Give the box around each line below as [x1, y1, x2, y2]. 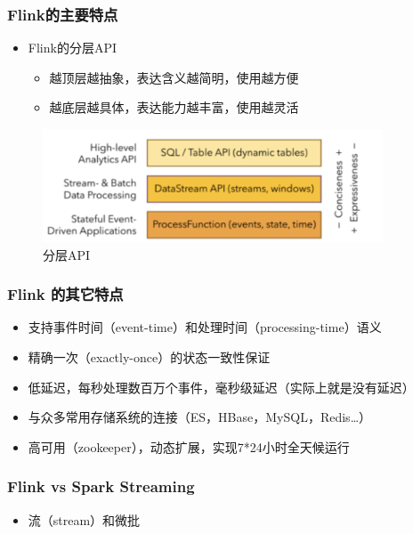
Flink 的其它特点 [7, 283, 124, 305]
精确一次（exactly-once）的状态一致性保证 [28, 347, 271, 366]
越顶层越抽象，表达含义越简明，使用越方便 [49, 68, 299, 86]
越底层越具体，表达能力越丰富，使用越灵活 [49, 98, 299, 117]
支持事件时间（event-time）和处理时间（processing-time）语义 [28, 318, 382, 336]
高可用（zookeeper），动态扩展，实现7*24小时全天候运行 [28, 437, 350, 456]
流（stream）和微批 [28, 510, 141, 529]
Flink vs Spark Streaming [7, 475, 195, 498]
